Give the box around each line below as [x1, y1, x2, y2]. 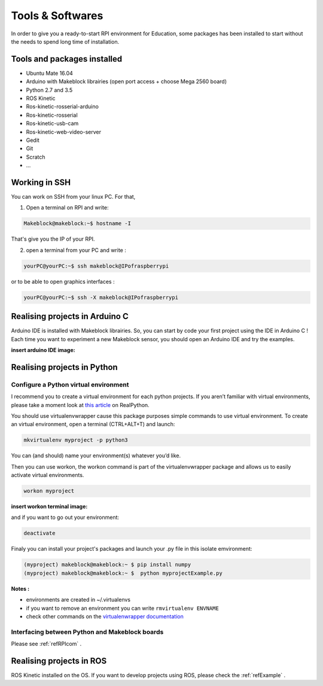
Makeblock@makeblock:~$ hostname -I [23, 220, 132, 227]
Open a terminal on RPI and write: [26, 204, 109, 211]
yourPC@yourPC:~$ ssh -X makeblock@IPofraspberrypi [23, 294, 179, 300]
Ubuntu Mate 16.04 [26, 69, 73, 77]
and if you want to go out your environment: [11, 514, 120, 521]
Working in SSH [11, 177, 71, 187]
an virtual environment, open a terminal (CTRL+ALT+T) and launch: [11, 421, 175, 428]
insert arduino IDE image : [11, 347, 75, 354]
